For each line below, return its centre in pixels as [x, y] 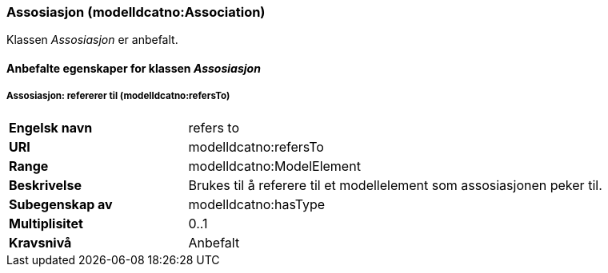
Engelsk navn [51, 127]
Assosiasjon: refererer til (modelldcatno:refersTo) [118, 96]
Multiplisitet [46, 223]
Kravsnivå [40, 242]
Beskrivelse [45, 185]
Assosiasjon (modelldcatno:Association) [136, 12]
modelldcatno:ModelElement [274, 166]
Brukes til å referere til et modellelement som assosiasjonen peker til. [395, 185]
